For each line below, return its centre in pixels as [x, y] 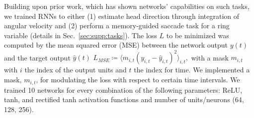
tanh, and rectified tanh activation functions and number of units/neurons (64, [124, 99]
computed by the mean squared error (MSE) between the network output [116, 45]
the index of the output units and [76, 70]
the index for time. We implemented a [192, 70]
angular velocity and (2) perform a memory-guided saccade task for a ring [117, 26]
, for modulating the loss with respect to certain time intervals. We [138, 80]
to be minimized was [198, 35]
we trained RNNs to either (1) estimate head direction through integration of [122, 16]
